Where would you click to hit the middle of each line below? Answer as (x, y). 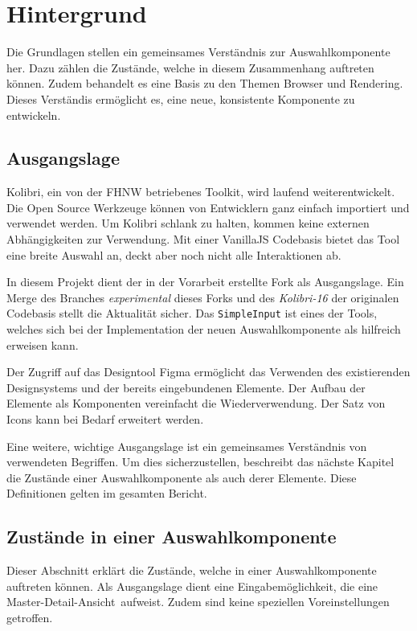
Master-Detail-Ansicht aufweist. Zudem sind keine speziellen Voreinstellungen (198, 602)
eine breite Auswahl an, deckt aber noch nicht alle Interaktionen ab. (174, 254)
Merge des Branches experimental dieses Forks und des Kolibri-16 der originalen (203, 297)
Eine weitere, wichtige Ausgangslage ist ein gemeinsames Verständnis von (187, 446)
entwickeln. (34, 115)
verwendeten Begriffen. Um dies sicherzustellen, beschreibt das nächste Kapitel (200, 462)
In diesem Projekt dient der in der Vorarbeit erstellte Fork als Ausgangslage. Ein (205, 282)
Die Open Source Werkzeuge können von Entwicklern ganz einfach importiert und (208, 207)
